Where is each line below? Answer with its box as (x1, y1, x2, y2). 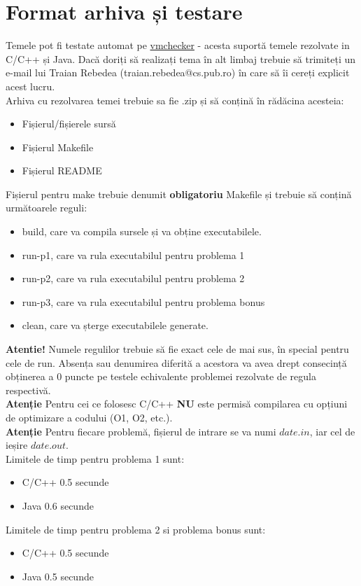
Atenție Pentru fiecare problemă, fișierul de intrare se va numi (6, 424, 276, 438)
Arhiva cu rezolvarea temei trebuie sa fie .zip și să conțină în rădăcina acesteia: (6, 92, 344, 107)
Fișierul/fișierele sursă (22, 116, 116, 131)
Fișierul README (22, 163, 102, 178)
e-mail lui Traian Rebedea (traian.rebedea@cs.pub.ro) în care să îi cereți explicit (6, 65, 350, 80)
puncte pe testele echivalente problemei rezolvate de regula (64, 369, 316, 384)
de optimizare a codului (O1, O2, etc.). (6, 410, 173, 424)
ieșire (6, 438, 28, 452)
